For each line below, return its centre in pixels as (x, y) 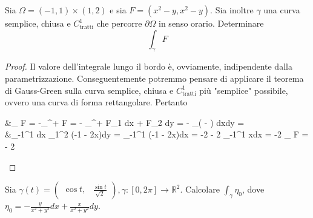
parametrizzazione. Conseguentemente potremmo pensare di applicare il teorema (154, 78)
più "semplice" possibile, (244, 90)
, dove (253, 189)
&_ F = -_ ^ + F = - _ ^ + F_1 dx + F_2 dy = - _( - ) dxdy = (125, 122)
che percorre (119, 23)
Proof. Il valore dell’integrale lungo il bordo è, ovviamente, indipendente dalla (149, 66)
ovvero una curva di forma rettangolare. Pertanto (96, 102)
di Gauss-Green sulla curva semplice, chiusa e (89, 90)
